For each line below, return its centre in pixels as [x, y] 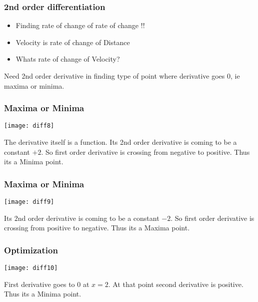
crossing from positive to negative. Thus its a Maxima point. [97, 228]
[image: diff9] [29, 202]
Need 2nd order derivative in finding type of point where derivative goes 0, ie [122, 76]
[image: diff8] [29, 126]
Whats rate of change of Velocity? [68, 59]
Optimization [31, 250]
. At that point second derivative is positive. [176, 284]
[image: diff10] [31, 268]
